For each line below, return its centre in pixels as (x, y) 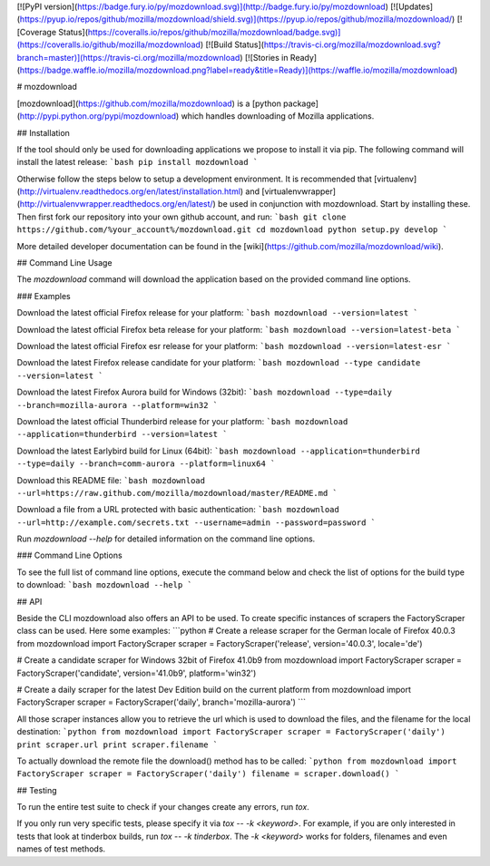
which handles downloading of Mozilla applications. (278, 116)
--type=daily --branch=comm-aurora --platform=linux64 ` (146, 464)
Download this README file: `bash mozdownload (111, 480)
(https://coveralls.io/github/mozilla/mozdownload (109, 44)
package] (301, 103)
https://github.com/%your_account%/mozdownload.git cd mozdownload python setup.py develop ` (232, 230)
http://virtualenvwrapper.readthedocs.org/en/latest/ (116, 204)
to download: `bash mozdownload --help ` (104, 585)
